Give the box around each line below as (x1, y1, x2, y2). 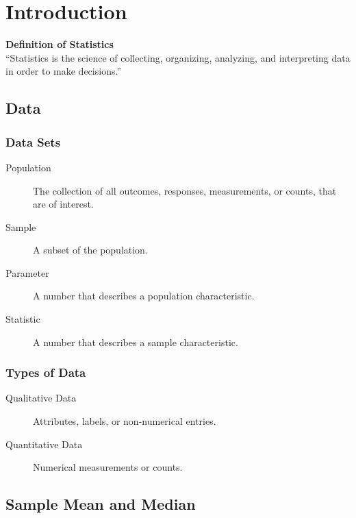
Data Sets (5, 133, 61, 150)
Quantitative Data (5, 436, 83, 451)
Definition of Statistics (5, 37, 114, 51)
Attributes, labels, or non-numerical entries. (33, 414, 216, 428)
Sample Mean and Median (5, 493, 196, 515)
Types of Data (5, 364, 86, 381)
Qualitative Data (5, 391, 77, 405)
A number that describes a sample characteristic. (33, 334, 238, 349)
